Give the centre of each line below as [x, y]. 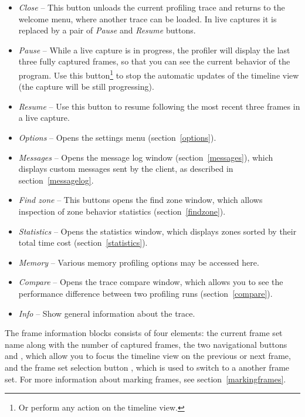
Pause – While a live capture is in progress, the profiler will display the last [154, 50]
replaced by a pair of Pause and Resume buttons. [107, 30]
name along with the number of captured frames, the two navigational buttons [146, 344]
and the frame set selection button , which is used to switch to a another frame [147, 367]
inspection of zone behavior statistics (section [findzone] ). [122, 211]
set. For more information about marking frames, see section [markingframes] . [145, 379]
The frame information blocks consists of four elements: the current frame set [144, 333]
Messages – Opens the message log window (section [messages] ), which [146, 157]
